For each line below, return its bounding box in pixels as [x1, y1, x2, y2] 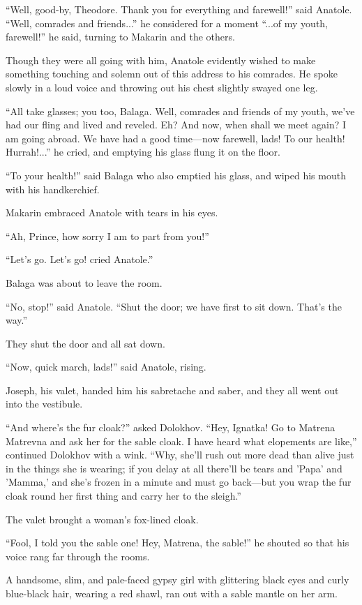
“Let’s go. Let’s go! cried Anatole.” [6, 252, 153, 267]
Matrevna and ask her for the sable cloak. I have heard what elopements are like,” [6, 433, 357, 448]
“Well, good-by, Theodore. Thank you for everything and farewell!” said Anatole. [6, 2, 352, 16]
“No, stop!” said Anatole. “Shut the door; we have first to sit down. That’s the [6, 299, 342, 313]
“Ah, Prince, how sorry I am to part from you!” [6, 228, 209, 243]
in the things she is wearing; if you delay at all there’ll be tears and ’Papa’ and [6, 461, 342, 475]
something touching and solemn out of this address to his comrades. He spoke [6, 66, 338, 81]
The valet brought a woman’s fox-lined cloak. [6, 511, 199, 526]
